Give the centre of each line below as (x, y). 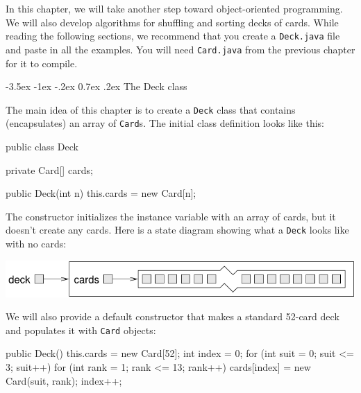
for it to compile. (42, 63)
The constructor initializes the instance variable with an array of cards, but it (171, 216)
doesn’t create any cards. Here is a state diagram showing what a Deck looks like (177, 230)
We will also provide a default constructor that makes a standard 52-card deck (173, 316)
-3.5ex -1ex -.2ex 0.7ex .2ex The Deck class (96, 86)
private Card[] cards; (49, 169)
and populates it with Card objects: (81, 330)
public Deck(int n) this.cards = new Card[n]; (101, 193)
